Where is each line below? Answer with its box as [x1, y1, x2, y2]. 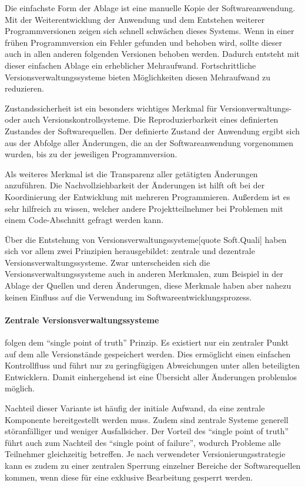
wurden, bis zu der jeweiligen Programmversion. [5, 148, 177, 160]
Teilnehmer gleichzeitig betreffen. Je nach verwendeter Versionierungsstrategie [5, 448, 286, 460]
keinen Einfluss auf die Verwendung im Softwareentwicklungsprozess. [5, 290, 252, 303]
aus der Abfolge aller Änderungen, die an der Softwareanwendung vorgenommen [5, 136, 294, 148]
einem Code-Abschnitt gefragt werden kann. [5, 214, 164, 226]
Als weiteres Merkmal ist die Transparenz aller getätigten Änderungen [5, 167, 258, 180]
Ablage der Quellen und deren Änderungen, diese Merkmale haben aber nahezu [5, 279, 291, 292]
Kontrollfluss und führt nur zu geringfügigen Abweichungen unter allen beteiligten [5, 359, 300, 371]
